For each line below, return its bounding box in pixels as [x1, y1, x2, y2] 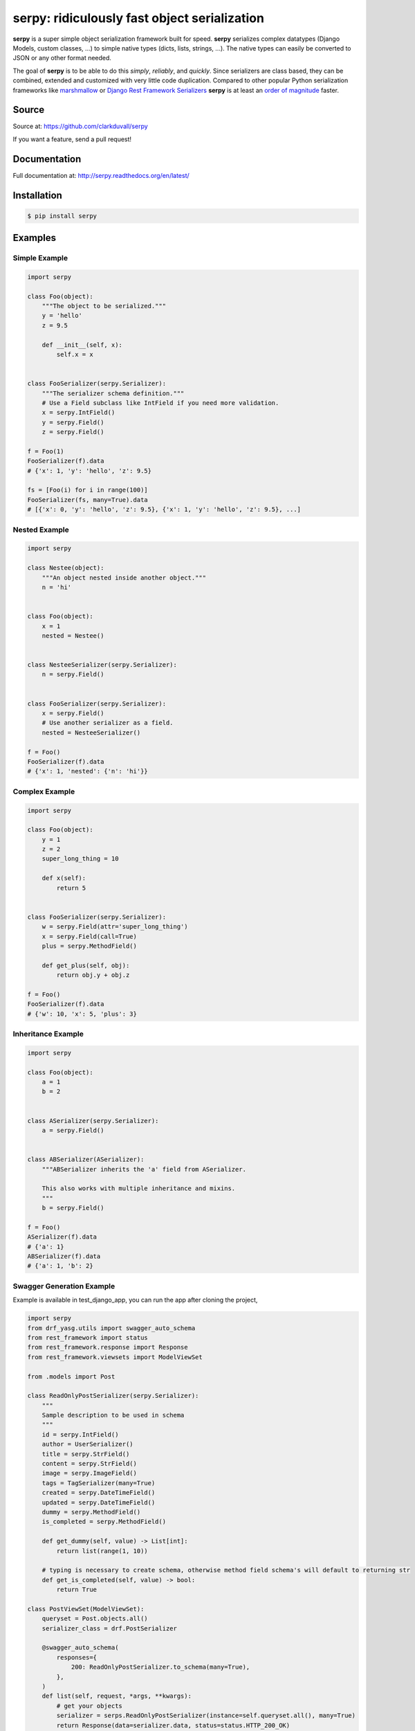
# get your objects [56, 1702, 122, 1710]
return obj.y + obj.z [56, 971, 130, 979]
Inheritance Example [12, 1029, 84, 1039]
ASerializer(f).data [27, 1233, 97, 1241]
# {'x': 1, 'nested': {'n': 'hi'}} [27, 767, 148, 775]
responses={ [56, 1653, 97, 1661]
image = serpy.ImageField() [41, 1469, 138, 1478]
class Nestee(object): [27, 564, 104, 572]
